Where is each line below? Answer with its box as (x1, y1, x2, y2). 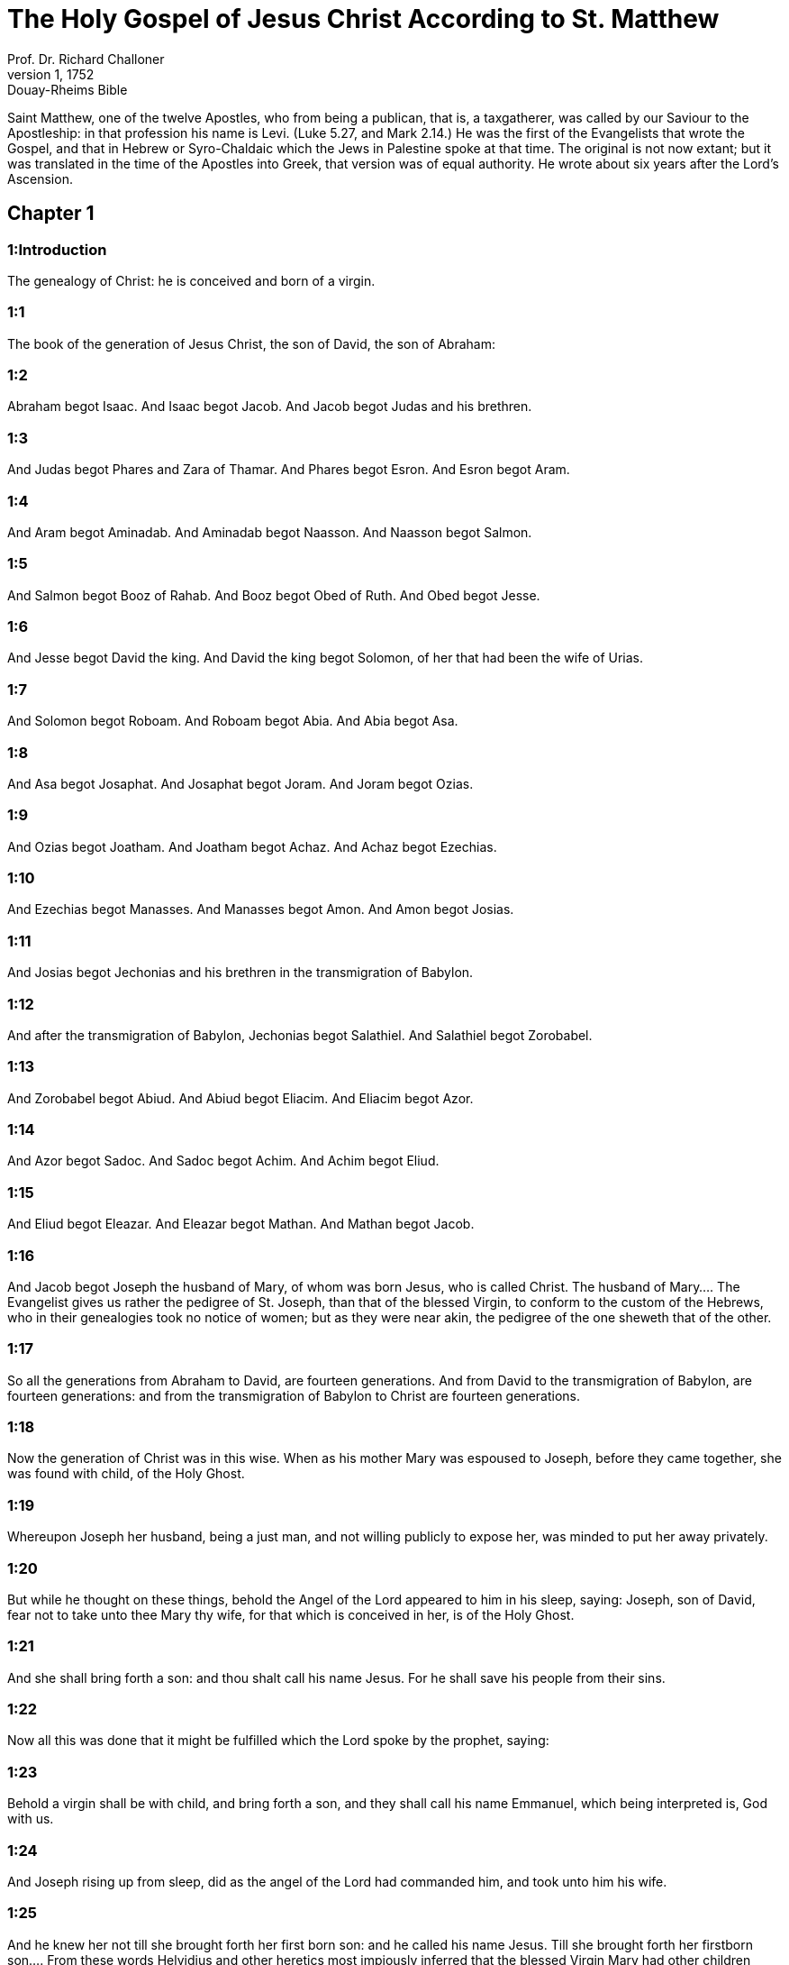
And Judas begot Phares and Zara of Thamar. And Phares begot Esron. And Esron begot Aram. (7, 462, 570, 478)
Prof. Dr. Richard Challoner (7, 50, 165, 67)
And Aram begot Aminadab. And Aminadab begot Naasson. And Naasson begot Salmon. (7, 524, 532, 540)
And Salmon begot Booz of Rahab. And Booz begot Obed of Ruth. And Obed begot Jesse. (7, 587, 540, 603)
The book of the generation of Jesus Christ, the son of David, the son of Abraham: (7, 335, 495, 352)
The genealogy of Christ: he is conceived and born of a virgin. (7, 272, 376, 288)
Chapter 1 (7, 202, 95, 225)
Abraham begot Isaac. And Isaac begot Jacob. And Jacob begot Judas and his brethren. (7, 398, 532, 415)
